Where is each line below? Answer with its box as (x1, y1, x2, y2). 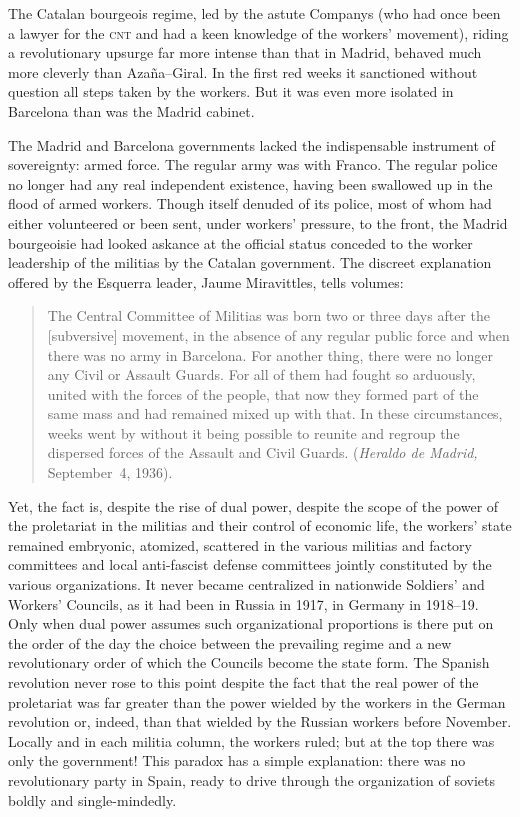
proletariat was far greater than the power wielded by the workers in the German (8, 691, 506, 712)
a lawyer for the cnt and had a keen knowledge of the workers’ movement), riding (8, 22, 509, 43)
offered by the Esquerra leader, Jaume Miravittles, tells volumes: (8, 271, 404, 292)
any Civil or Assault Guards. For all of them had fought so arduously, (47, 364, 476, 385)
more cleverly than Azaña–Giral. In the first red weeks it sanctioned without (8, 61, 478, 82)
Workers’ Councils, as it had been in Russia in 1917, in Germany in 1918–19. (8, 593, 479, 614)
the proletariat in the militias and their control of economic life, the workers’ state (8, 515, 512, 536)
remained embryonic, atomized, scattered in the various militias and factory (8, 534, 472, 555)
